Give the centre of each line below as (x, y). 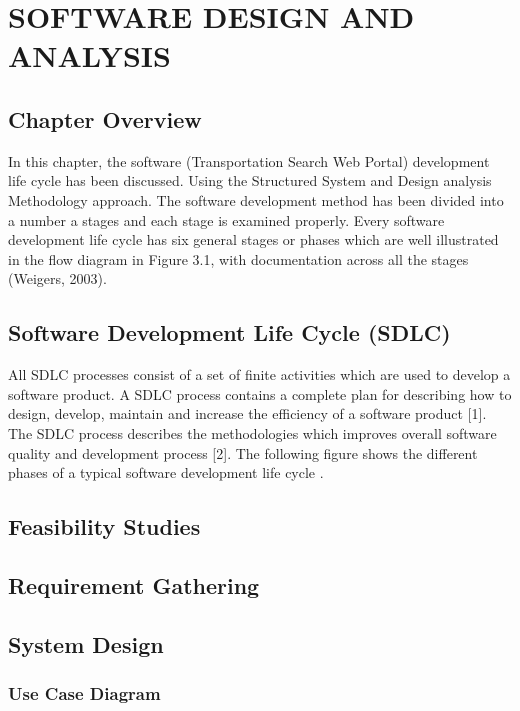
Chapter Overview (105, 118)
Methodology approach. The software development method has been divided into (256, 199)
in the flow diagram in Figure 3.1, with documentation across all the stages (238, 258)
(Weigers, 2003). (57, 278)
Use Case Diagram (84, 692)
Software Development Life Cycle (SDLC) (229, 332)
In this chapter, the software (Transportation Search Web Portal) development (249, 160)
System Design (86, 643)
